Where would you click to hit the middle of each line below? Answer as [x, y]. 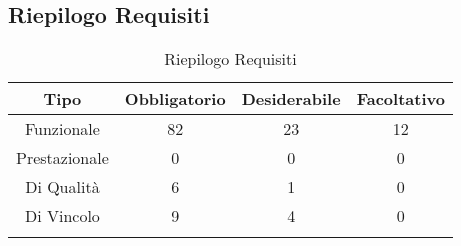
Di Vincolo [62, 216]
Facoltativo [400, 99]
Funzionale [62, 129]
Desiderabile [291, 99]
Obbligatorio [175, 99]
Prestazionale [62, 158]
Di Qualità [62, 187]
